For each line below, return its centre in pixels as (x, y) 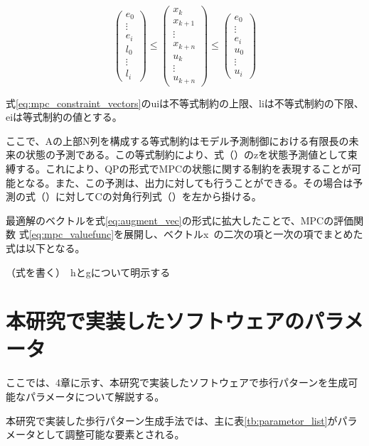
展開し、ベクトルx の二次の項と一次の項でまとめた (244, 234)
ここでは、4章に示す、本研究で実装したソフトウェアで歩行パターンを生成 (177, 382)
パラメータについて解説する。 (95, 396)
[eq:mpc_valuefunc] (71, 234)
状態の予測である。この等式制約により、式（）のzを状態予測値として (186, 154)
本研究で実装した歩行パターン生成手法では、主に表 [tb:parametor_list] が (172, 420)
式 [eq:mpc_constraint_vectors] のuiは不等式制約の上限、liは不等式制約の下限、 (185, 103)
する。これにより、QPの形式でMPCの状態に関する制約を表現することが (183, 168)
